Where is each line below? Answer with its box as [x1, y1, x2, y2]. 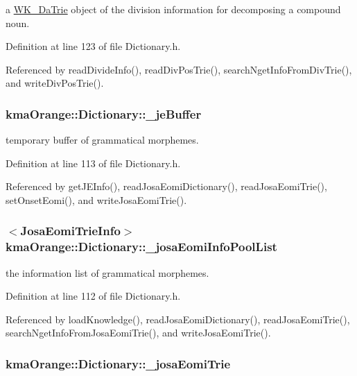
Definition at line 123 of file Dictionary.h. [6, 39, 181, 53]
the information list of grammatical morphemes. [6, 265, 209, 280]
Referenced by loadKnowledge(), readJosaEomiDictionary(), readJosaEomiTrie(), [6, 311, 350, 326]
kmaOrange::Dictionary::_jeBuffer [6, 105, 202, 122]
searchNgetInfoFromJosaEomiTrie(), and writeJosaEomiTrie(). [6, 325, 271, 340]
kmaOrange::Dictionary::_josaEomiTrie [6, 355, 231, 372]
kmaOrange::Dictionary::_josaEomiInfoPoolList [6, 238, 277, 255]
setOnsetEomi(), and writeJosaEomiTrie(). [6, 192, 187, 207]
